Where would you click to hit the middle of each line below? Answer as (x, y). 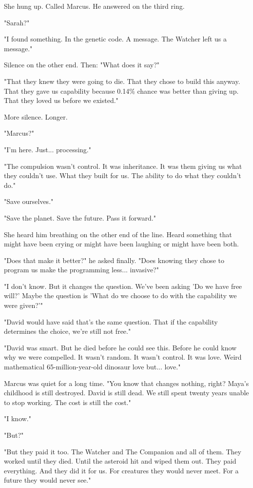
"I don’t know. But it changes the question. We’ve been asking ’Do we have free (123, 286)
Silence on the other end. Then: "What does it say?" (82, 65)
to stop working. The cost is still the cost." (68, 402)
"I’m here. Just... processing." (48, 149)
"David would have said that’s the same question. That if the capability (111, 321)
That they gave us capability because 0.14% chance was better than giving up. (121, 91)
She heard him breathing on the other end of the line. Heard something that (118, 234)
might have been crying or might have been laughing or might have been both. (121, 244)
